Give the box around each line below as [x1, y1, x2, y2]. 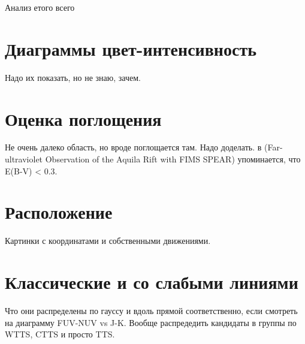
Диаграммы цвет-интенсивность [5, 36, 256, 61]
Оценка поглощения [5, 106, 162, 131]
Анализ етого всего [5, 1, 75, 13]
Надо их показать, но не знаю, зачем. [5, 71, 141, 83]
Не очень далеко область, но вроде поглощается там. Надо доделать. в [5, 141, 262, 153]
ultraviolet [5, 153, 43, 165]
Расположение [5, 200, 113, 224]
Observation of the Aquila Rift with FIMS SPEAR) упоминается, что [45, 153, 301, 165]
